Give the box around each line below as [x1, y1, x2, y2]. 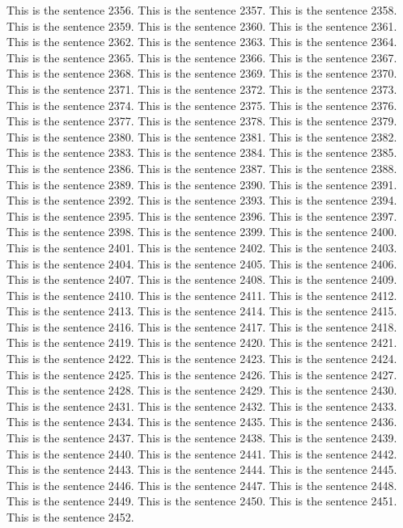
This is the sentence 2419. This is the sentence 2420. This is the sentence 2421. [6, 334, 397, 351]
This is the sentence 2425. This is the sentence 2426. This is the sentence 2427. [6, 365, 397, 382]
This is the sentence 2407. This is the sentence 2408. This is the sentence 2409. [6, 271, 397, 288]
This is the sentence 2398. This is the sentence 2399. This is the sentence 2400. [6, 223, 397, 240]
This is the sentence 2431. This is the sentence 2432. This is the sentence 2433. [6, 397, 397, 414]
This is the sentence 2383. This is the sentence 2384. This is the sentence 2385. [6, 144, 397, 161]
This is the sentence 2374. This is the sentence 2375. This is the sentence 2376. [6, 96, 397, 113]
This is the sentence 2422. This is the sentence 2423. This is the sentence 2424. [6, 350, 397, 367]
